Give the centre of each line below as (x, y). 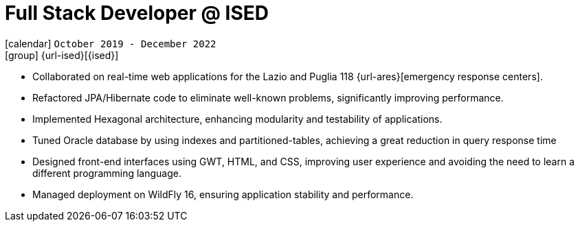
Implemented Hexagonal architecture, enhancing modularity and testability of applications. (237, 119)
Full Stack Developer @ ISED (137, 13)
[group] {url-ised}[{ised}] (62, 55)
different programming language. (107, 173)
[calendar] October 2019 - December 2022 (111, 43)
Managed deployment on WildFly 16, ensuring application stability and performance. (223, 194)
